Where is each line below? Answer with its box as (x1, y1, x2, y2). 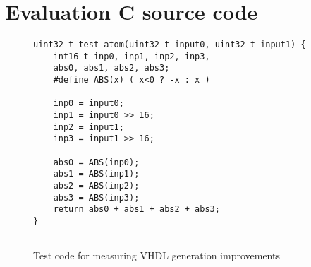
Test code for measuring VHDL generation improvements (33, 248, 280, 263)
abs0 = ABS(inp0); (53, 157, 140, 167)
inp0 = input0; (53, 98, 124, 109)
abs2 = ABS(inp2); (53, 181, 140, 191)
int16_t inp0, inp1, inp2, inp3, (53, 51, 210, 61)
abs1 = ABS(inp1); (53, 169, 140, 179)
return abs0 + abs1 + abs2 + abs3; (53, 204, 220, 215)
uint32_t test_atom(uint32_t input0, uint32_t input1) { (33, 40, 306, 50)
